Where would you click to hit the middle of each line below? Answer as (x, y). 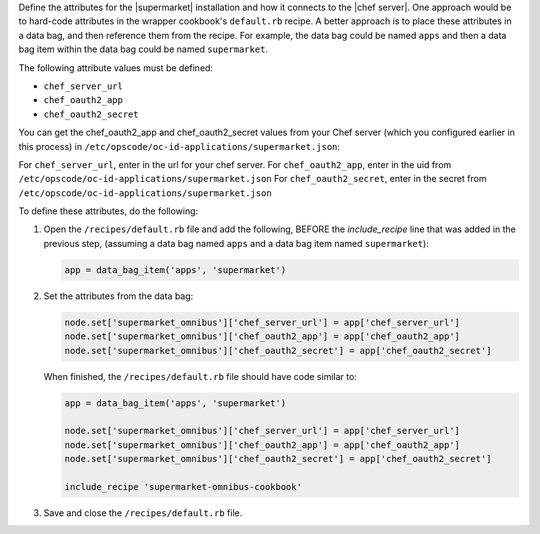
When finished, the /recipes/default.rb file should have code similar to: (200, 376)
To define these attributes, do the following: (108, 211)
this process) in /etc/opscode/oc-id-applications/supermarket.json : (179, 146)
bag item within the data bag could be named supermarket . (143, 49)
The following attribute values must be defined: (116, 67)
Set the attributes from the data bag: (118, 296)
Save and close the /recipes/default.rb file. (143, 512)
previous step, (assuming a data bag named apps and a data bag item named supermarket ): (236, 243)
